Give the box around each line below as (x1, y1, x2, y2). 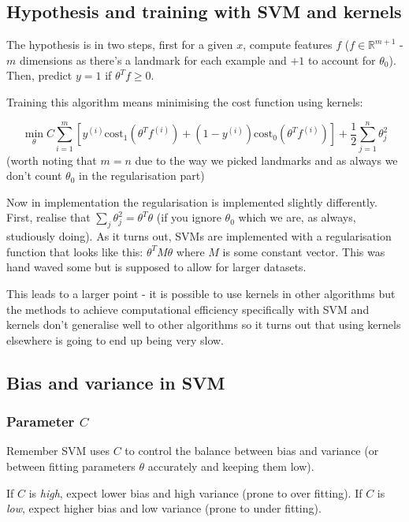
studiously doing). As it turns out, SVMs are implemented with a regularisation (6, 228, 392, 244)
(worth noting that (6, 151, 97, 168)
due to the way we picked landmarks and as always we (135, 151, 398, 168)
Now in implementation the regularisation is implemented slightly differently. (6, 193, 377, 210)
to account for (307, 51, 376, 68)
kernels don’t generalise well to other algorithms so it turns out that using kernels (6, 316, 401, 333)
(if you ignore (156, 209, 221, 226)
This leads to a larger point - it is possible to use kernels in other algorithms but (6, 285, 396, 302)
